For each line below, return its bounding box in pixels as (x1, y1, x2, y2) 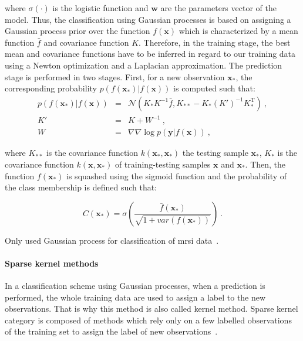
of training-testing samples (115, 158, 211, 170)
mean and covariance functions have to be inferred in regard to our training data (5, 47, 296, 60)
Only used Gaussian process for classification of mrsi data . (5, 234, 219, 246)
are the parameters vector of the (160, 2, 277, 13)
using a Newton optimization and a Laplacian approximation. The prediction (5, 59, 282, 71)
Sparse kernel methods (5, 257, 99, 269)
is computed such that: (173, 82, 255, 94)
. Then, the (245, 158, 286, 170)
